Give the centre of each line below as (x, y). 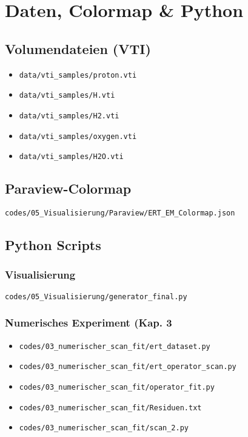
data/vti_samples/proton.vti (78, 75)
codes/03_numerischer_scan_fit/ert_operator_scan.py (128, 367)
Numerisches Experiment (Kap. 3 (89, 323)
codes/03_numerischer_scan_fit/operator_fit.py (117, 387)
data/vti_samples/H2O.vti (71, 157)
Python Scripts (53, 245)
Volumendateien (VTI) (78, 48)
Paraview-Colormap (68, 188)
